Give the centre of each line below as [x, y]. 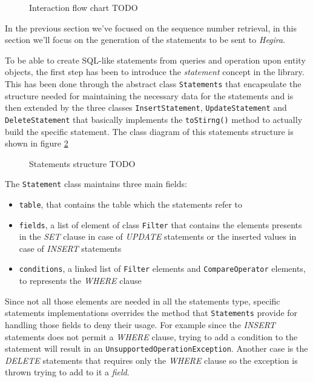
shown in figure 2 [37, 143]
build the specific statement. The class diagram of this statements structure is [149, 131]
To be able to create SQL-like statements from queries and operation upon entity [155, 60]
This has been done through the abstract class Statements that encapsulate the [153, 83]
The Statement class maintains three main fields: [96, 184]
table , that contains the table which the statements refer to [130, 204]
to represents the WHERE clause [80, 281]
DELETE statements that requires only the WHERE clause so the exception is [151, 360]
